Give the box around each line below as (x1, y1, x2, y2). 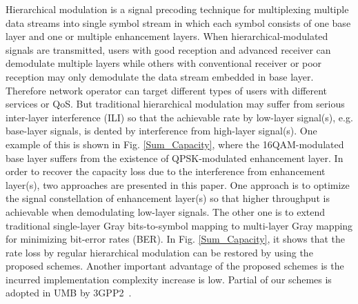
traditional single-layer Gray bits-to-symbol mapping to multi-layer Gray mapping (6, 218, 353, 232)
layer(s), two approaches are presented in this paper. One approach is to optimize (6, 177, 350, 192)
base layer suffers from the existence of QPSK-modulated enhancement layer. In (6, 150, 344, 165)
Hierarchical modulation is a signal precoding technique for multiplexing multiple (6, 2, 349, 16)
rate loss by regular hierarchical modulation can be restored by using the (6, 245, 313, 259)
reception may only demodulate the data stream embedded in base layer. (6, 69, 314, 83)
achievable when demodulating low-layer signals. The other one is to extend (6, 204, 326, 219)
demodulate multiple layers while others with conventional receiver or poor (6, 56, 322, 70)
